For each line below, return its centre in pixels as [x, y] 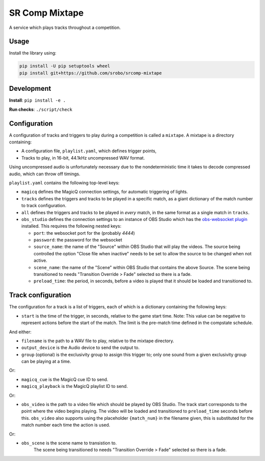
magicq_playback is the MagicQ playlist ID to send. [75, 386]
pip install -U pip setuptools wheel [65, 66]
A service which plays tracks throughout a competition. [65, 27]
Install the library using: [33, 53]
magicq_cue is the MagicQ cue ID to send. [65, 379]
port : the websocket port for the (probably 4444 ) [84, 233]
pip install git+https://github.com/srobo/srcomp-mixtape [91, 73]
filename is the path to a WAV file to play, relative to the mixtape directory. [98, 341]
